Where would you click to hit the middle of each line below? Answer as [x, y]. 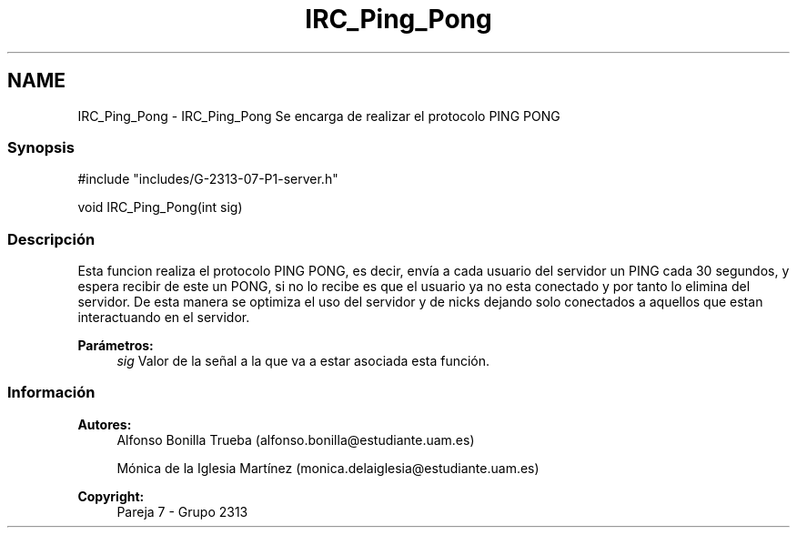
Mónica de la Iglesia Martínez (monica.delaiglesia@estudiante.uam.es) [328, 468]
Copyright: [111, 496]
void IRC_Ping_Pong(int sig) [160, 207]
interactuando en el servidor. [164, 318]
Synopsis [41, 147]
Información [51, 393]
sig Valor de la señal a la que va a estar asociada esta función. [303, 361]
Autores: [105, 424]
